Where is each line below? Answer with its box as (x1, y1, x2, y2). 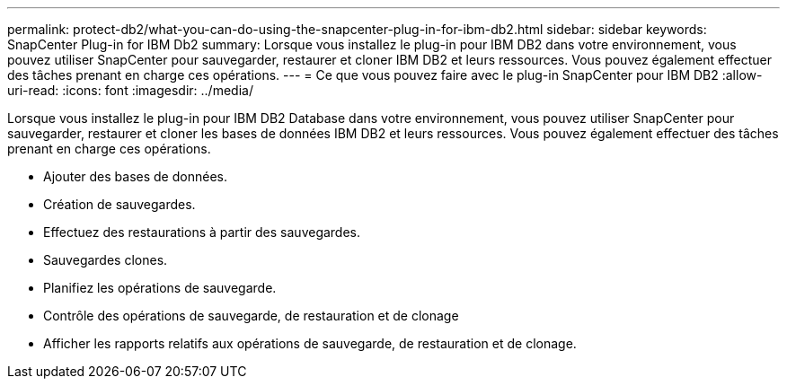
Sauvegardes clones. (43, 252, 168, 268)
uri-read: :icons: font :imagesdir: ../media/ (7, 83, 253, 98)
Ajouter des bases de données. (43, 169, 227, 184)
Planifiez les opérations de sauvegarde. (43, 280, 277, 295)
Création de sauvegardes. (43, 197, 196, 212)
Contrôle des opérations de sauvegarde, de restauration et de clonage (43, 308, 459, 323)
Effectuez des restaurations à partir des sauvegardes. (43, 224, 361, 240)
